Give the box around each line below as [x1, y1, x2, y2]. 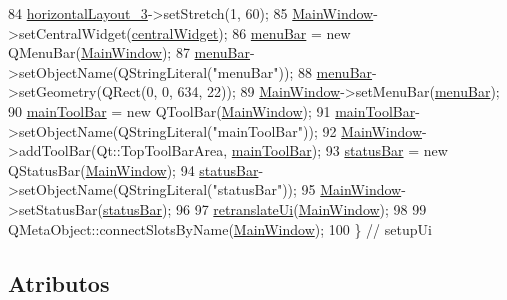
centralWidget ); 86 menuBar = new [131, 22, 351, 43]
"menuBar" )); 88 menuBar [212, 61, 373, 82]
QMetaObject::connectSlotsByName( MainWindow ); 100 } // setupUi [8, 218, 432, 239]
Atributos [8, 267, 110, 298]
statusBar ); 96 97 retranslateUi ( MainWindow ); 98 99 [102, 198, 427, 219]
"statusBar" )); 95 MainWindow [212, 179, 402, 200]
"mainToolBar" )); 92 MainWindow [212, 120, 423, 141]
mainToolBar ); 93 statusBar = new [231, 140, 448, 161]
